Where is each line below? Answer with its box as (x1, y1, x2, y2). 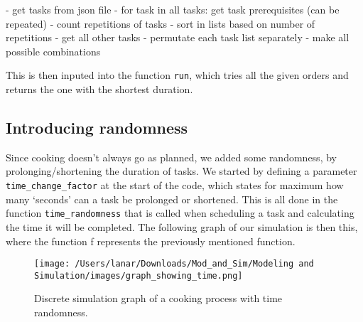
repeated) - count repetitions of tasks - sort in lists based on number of (6, 16, 315, 31)
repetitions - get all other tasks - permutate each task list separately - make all (6, 30, 350, 45)
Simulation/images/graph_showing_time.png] (34, 270, 243, 281)
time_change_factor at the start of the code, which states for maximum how (6, 178, 344, 193)
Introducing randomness (6, 117, 188, 139)
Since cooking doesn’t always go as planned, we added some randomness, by (6, 149, 337, 164)
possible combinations (6, 43, 101, 58)
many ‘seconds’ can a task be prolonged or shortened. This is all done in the (6, 191, 338, 206)
